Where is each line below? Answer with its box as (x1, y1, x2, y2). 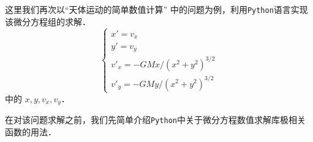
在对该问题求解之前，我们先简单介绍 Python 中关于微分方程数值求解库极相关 (5, 113, 306, 126)
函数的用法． (5, 125, 56, 138)
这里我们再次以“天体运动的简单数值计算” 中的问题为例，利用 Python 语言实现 (5, 3, 308, 15)
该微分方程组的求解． (5, 15, 91, 28)
